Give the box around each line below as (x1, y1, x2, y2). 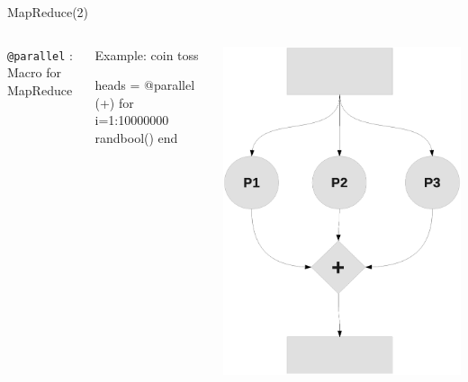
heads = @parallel (94, 76, 195, 94)
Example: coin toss (94, 45, 199, 64)
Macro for (7, 63, 61, 82)
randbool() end (94, 128, 178, 147)
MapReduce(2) (7, 3, 89, 21)
